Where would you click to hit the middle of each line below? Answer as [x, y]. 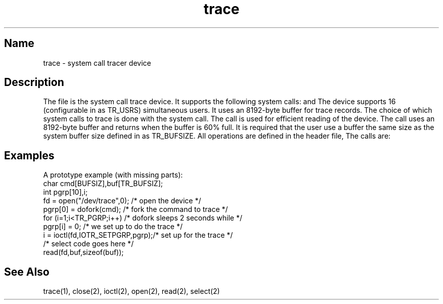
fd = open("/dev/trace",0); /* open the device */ [122, 201]
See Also [27, 272]
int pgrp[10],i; [65, 192]
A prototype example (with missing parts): [113, 175]
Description [34, 82]
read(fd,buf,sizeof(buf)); [83, 252]
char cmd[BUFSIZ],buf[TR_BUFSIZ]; [103, 184]
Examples [29, 155]
